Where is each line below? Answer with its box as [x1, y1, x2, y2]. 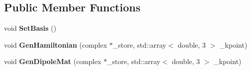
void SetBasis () [4, 23, 56, 33]
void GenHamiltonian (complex [4, 39, 107, 50]
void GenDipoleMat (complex [4, 56, 102, 67]
